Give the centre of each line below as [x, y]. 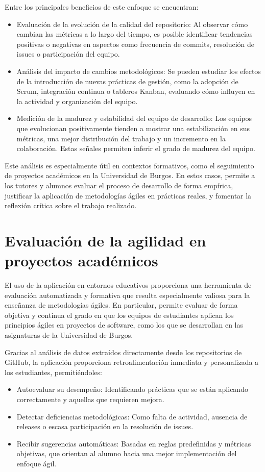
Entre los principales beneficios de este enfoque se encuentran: [102, 7]
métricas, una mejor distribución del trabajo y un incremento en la [121, 138]
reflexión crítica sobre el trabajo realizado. [71, 205]
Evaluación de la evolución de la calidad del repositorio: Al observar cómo [132, 24]
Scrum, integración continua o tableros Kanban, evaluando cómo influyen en [136, 91]
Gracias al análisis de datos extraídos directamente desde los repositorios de [123, 352]
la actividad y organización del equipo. [77, 101]
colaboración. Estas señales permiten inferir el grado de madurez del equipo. [136, 148]
